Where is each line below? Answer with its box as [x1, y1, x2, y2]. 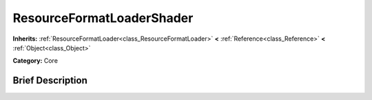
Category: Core [12, 57, 59, 65]
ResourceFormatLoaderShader [12, 10, 194, 26]
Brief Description [12, 74, 87, 86]
